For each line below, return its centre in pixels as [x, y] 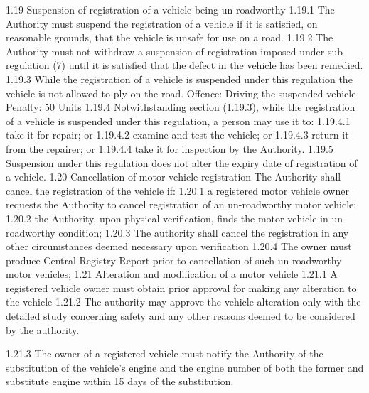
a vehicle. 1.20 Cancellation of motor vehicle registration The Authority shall [173, 177]
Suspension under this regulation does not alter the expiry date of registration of [182, 162]
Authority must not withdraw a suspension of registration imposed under [165, 51]
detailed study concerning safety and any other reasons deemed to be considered [181, 316]
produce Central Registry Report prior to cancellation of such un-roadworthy [174, 260]
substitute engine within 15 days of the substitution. [120, 381]
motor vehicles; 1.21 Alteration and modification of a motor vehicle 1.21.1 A [172, 274]
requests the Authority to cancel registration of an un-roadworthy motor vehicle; [181, 204]
